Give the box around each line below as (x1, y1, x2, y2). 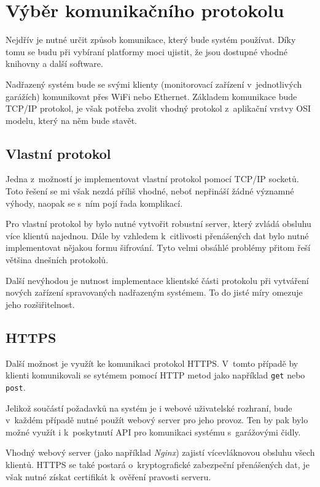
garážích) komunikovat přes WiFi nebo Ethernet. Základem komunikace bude (6, 90, 297, 102)
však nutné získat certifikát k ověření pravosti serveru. (6, 470, 211, 483)
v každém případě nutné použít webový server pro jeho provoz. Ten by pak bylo (6, 413, 308, 426)
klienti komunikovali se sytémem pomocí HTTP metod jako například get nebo (6, 369, 305, 382)
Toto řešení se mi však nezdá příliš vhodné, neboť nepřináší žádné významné (6, 185, 294, 197)
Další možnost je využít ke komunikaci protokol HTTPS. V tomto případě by (6, 356, 299, 369)
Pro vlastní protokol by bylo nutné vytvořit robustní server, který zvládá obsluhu (6, 217, 311, 230)
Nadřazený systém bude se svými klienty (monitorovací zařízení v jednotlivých (6, 77, 302, 90)
